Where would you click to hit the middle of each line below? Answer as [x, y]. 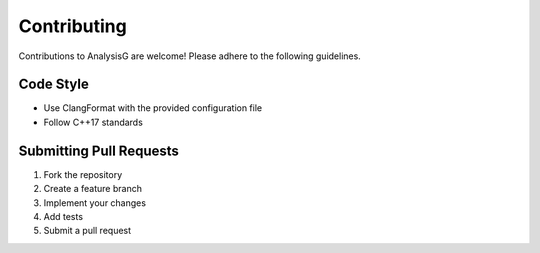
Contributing [72, 26]
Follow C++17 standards [93, 122]
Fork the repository [83, 174]
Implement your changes [95, 202]
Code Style [53, 84]
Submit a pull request [87, 231]
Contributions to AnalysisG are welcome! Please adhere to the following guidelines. [190, 56]
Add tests [63, 216]
